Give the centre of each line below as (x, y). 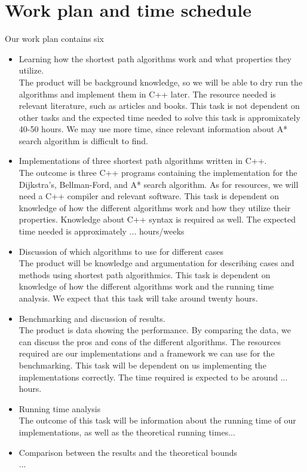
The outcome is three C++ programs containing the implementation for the (158, 173)
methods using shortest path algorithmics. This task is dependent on (145, 274)
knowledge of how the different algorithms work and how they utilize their (155, 207)
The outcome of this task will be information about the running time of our (157, 420)
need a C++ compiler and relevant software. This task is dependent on (149, 196)
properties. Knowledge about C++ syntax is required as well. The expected (157, 219)
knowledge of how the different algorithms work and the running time (146, 286)
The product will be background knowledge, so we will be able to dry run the (161, 82)
